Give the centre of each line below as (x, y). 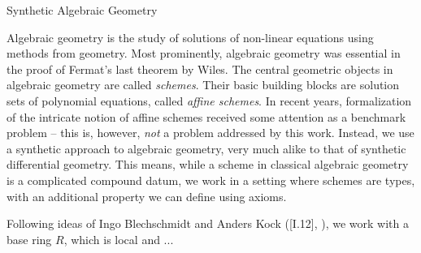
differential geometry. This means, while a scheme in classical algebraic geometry (208, 164)
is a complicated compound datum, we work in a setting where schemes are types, (211, 180)
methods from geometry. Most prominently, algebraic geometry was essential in (204, 53)
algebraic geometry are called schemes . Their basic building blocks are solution (203, 85)
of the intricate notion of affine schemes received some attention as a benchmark (206, 116)
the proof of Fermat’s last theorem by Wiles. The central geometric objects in (200, 69)
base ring (29, 239)
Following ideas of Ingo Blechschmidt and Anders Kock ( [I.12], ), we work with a (208, 223)
